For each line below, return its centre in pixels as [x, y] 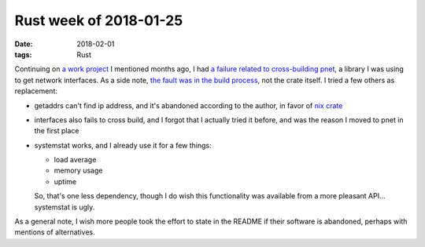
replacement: [36, 91]
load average [75, 160]
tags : [23, 54]
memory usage [78, 171]
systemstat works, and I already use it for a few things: [123, 145]
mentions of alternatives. [55, 232]
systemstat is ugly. [65, 207]
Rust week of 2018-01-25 [99, 20]
